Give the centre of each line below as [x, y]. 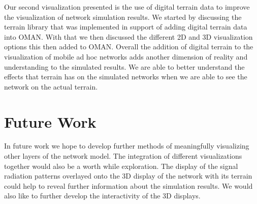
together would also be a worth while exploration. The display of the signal [121, 166]
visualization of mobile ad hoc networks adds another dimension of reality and [126, 56]
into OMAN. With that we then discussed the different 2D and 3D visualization [128, 36]
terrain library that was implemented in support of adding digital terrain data [126, 27]
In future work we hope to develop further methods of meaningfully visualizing [127, 146]
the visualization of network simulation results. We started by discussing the [123, 17]
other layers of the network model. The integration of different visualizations [123, 156]
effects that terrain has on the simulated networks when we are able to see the [126, 77]
